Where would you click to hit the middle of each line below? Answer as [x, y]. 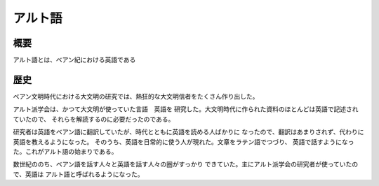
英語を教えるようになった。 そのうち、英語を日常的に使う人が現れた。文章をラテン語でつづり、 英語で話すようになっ [184, 142]
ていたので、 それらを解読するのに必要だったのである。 [94, 119]
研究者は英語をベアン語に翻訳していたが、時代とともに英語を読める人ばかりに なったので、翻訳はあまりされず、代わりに [188, 132]
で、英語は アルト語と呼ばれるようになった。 [78, 174]
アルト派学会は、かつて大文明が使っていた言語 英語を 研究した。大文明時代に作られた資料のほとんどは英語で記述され [186, 109]
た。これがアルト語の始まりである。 [65, 151]
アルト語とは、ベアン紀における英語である [74, 60]
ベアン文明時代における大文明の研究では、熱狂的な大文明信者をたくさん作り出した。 [136, 96]
